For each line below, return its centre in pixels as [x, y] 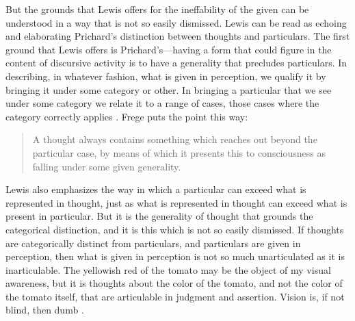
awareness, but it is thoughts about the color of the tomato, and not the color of [174, 283]
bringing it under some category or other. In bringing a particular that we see [169, 89]
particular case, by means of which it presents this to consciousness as [179, 152]
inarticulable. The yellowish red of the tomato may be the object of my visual [168, 269]
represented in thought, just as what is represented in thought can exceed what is [176, 202]
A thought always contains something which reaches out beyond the [175, 139]
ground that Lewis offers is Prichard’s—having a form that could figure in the [169, 49]
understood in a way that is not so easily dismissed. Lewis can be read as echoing [176, 22]
